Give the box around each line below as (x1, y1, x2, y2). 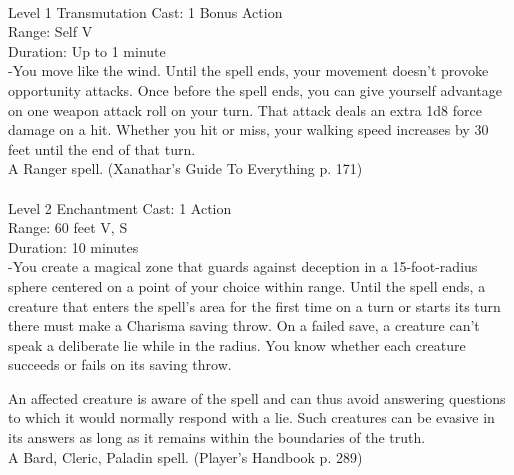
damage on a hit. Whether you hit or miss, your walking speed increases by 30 (8, 119, 489, 140)
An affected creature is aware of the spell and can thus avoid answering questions (8, 387, 506, 408)
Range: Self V (8, 21, 93, 42)
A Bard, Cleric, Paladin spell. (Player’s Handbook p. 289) (8, 446, 363, 467)
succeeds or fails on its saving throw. (8, 354, 232, 375)
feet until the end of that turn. (8, 138, 196, 159)
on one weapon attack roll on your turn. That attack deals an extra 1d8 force (8, 99, 482, 120)
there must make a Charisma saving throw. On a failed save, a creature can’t (8, 315, 480, 336)
